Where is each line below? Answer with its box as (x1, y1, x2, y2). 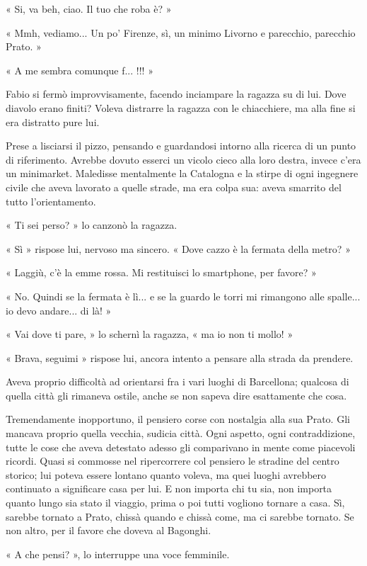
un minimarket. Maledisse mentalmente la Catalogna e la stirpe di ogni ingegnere (6, 166, 359, 181)
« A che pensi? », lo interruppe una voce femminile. (6, 546, 230, 561)
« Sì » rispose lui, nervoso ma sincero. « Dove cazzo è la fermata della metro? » (6, 241, 351, 256)
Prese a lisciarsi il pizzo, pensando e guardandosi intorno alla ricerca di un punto (6, 138, 356, 153)
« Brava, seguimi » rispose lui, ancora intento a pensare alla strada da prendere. (6, 350, 354, 365)
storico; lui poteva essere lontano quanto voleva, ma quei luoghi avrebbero (6, 467, 327, 482)
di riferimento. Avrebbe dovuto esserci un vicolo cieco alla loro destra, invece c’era (6, 152, 361, 166)
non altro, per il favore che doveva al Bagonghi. (6, 523, 211, 538)
